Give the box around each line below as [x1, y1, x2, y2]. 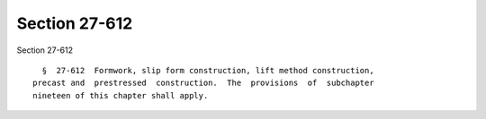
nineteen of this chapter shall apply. [32, 90, 209, 100]
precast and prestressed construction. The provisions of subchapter [32, 78, 374, 89]
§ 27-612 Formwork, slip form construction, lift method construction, [41, 65, 374, 75]
